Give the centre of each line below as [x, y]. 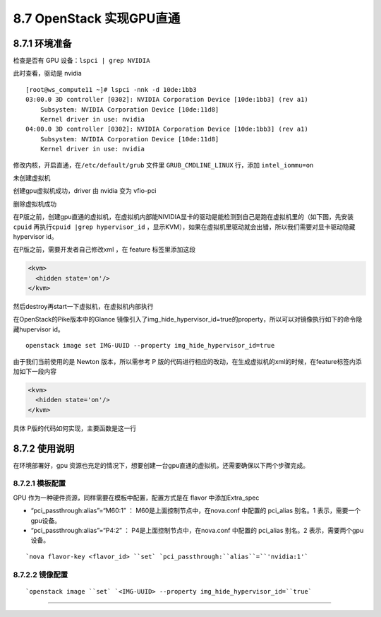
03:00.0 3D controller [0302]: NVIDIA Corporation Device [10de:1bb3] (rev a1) [167, 100]
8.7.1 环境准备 [42, 43]
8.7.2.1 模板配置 [40, 483]
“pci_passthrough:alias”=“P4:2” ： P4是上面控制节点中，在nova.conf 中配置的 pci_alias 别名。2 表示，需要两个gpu [197, 530]
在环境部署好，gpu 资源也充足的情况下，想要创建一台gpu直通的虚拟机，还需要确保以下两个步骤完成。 [161, 465]
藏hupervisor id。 [38, 329]
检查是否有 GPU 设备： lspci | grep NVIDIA [81, 61]
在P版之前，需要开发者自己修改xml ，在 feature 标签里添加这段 [104, 249]
